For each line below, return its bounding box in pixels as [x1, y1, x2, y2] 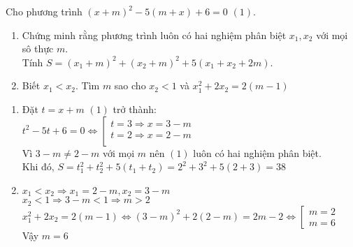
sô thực [22, 41, 54, 56]
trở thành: [113, 101, 157, 116]
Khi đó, [22, 159, 55, 174]
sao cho [114, 78, 146, 93]
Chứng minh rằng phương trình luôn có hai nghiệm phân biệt [22, 27, 287, 42]
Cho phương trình [6, 4, 82, 18]
